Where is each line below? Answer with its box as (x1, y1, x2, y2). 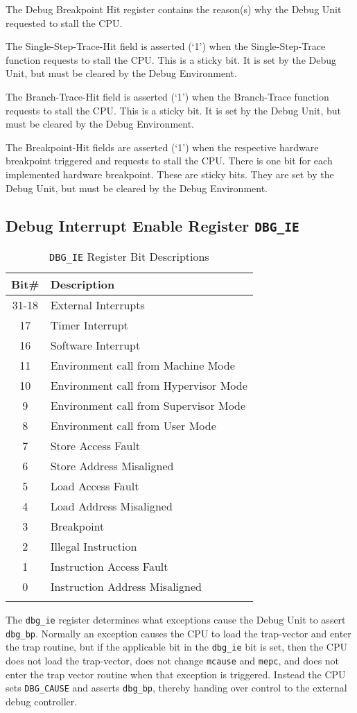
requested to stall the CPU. (6, 15, 123, 30)
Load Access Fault (50, 477, 139, 494)
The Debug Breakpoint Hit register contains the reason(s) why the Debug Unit (6, 2, 342, 16)
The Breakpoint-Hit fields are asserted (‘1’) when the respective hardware (6, 139, 319, 154)
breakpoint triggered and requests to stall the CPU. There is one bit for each (6, 153, 333, 168)
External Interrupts (50, 296, 145, 313)
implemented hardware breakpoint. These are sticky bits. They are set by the (6, 166, 334, 181)
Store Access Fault (50, 437, 140, 454)
